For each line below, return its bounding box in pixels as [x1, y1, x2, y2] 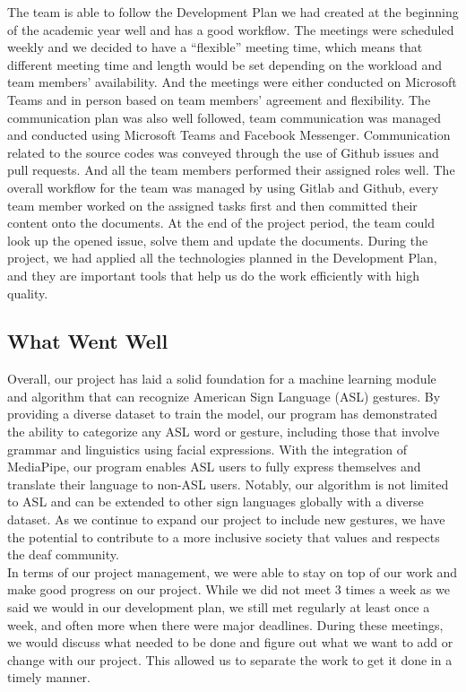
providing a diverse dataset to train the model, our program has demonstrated [7, 404, 438, 423]
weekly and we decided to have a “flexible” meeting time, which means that [7, 38, 423, 56]
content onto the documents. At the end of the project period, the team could [7, 213, 435, 232]
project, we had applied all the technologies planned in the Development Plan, [7, 248, 437, 267]
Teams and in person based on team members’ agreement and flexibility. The [7, 90, 431, 108]
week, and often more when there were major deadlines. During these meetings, [7, 615, 444, 634]
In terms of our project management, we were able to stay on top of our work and [7, 562, 458, 581]
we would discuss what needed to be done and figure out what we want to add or [7, 633, 453, 652]
